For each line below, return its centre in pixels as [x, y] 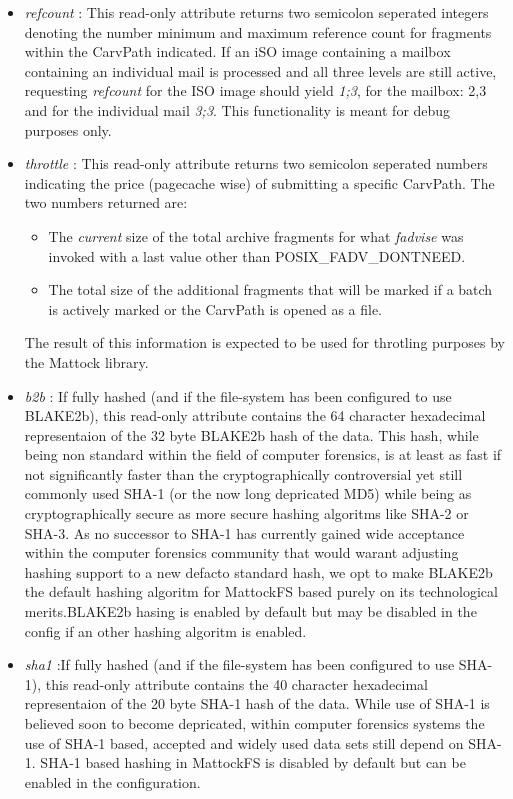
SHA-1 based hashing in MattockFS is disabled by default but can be [253, 762]
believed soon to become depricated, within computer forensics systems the [254, 723]
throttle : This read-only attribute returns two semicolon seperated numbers [256, 163]
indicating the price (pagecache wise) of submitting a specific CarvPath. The [259, 182]
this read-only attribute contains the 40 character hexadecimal [236, 683]
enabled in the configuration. [112, 781]
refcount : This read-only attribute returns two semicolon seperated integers [256, 12]
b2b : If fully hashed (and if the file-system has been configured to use [238, 395]
